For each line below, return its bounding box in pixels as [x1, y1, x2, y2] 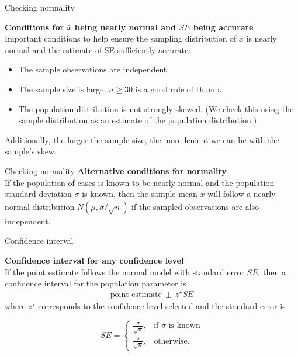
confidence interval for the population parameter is [5, 277, 186, 289]
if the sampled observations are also [131, 200, 259, 212]
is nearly [246, 32, 277, 44]
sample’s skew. [5, 145, 57, 157]
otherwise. [154, 337, 190, 345]
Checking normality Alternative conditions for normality [5, 164, 227, 177]
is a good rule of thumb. [135, 82, 222, 95]
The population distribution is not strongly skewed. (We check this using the [18, 102, 294, 115]
